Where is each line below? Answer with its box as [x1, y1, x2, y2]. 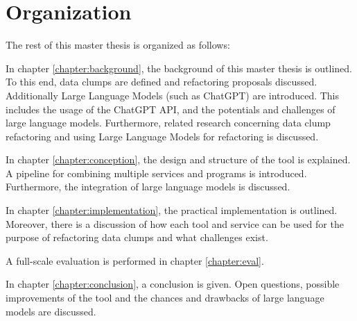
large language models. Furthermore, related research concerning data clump [6, 115, 331, 130]
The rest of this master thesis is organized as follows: [6, 38, 230, 52]
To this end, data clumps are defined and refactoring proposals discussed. [6, 74, 317, 89]
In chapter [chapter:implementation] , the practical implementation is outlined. [6, 203, 338, 217]
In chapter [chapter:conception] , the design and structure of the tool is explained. [6, 152, 351, 167]
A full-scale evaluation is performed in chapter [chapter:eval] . [6, 253, 264, 267]
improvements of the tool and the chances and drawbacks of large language [6, 290, 324, 305]
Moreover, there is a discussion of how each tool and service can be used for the [6, 216, 344, 231]
